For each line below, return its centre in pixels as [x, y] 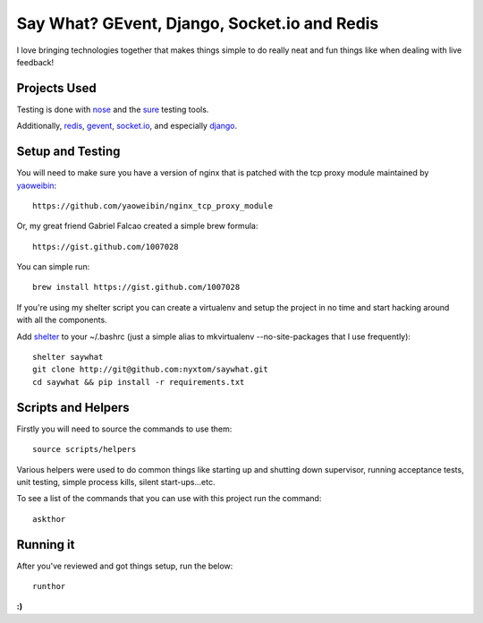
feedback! [35, 62]
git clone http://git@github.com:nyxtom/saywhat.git [150, 370]
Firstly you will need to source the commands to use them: [124, 429]
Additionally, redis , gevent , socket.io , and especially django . [127, 126]
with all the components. [62, 320]
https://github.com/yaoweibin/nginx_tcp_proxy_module [153, 205]
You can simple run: [53, 267]
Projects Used [57, 88]
